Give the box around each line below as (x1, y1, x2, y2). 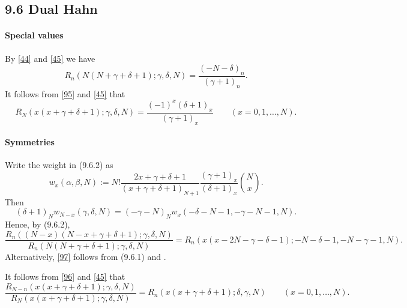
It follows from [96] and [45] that (5, 270, 125, 283)
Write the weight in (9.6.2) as (5, 159, 113, 171)
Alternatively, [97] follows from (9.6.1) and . (5, 250, 166, 262)
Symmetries (5, 136, 55, 148)
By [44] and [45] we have (5, 52, 95, 64)
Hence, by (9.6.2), (5, 217, 70, 230)
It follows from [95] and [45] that (5, 87, 125, 100)
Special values (5, 29, 64, 41)
